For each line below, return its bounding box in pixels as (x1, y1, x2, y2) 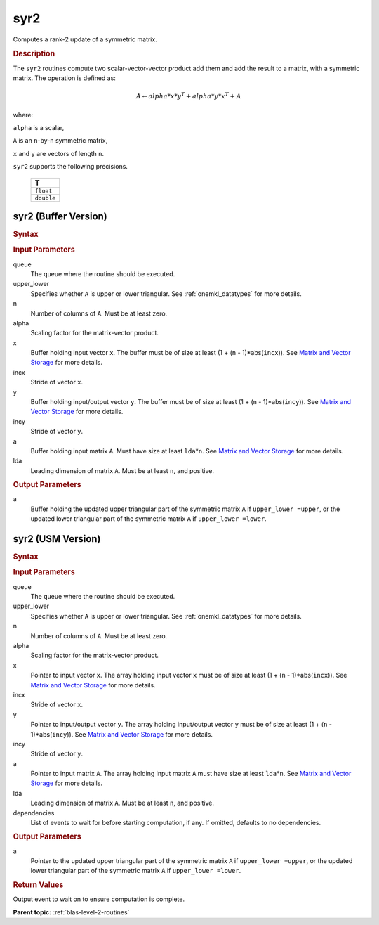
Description (13, 49, 55, 59)
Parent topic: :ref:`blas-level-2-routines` (13, 907, 130, 917)
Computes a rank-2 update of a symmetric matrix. (13, 35, 157, 44)
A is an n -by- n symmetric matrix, (13, 136, 108, 145)
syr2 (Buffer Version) (13, 210, 108, 222)
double (34, 194, 56, 202)
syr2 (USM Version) (13, 533, 101, 545)
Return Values (13, 879, 64, 889)
